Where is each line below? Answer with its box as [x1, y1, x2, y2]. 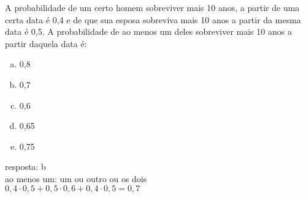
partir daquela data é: [5, 37, 87, 50]
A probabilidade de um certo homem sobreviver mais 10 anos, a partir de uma [5, 1, 300, 13]
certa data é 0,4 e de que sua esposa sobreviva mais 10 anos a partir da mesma [5, 13, 301, 26]
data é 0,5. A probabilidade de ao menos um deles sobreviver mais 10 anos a [5, 25, 292, 38]
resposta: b [5, 160, 46, 173]
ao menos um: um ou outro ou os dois [5, 172, 147, 185]
